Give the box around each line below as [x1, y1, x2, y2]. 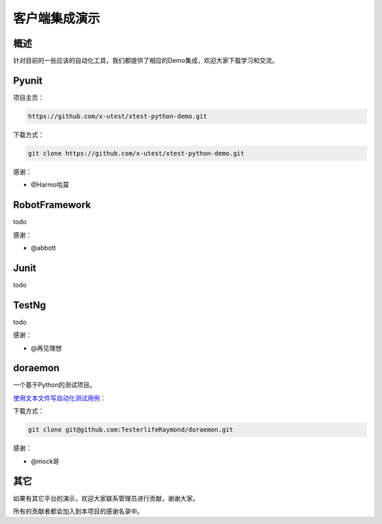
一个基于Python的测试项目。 [13, 380, 96, 389]
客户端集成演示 [13, 11, 100, 26]
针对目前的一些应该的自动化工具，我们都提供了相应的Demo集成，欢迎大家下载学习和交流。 [13, 57, 279, 65]
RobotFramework [13, 199, 91, 211]
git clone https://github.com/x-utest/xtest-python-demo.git [28, 149, 245, 157]
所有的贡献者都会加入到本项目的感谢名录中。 [13, 506, 144, 516]
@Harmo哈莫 [30, 180, 69, 189]
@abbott [30, 243, 57, 252]
